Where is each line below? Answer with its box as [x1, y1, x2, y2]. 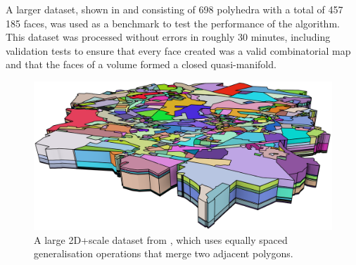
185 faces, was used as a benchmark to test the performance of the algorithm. [6, 15, 340, 30]
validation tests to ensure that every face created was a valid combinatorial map [6, 43, 351, 58]
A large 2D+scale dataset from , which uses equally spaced [34, 232, 288, 247]
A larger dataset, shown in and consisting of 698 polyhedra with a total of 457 [6, 2, 343, 16]
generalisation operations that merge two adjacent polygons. [34, 246, 293, 261]
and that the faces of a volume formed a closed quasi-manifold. [6, 57, 276, 72]
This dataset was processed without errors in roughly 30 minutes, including [6, 30, 331, 44]
